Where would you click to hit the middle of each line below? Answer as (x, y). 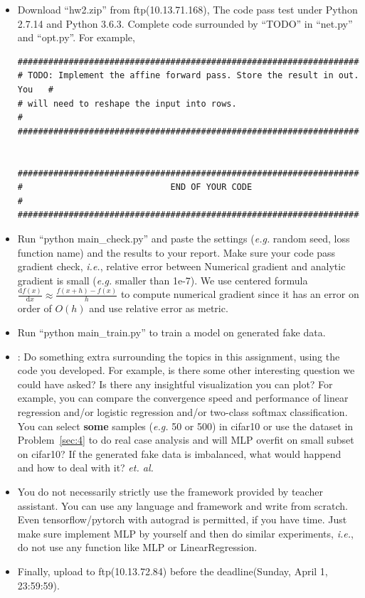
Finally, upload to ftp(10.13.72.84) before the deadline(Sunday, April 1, (173, 571)
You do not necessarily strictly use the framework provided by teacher (170, 491)
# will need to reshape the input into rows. (127, 103)
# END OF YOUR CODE (135, 187)
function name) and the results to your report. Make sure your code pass (176, 252)
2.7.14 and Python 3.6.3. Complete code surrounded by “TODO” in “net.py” (185, 23)
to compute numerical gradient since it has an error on (240, 294)
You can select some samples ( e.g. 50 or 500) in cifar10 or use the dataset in (185, 426)
